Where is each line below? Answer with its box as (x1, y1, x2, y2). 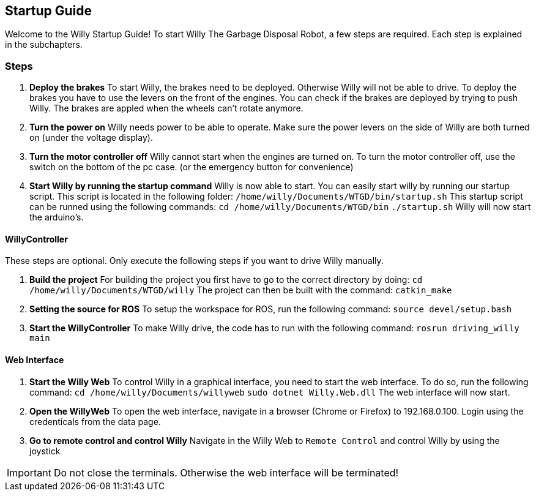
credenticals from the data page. (29, 416, 161, 427)
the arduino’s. (29, 212, 84, 223)
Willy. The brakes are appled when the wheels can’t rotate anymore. (29, 103, 303, 114)
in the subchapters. (5, 39, 83, 50)
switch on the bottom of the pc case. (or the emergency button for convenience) (29, 162, 354, 173)
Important (7, 466, 51, 479)
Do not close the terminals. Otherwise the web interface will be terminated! (53, 466, 399, 479)
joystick (29, 445, 61, 456)
